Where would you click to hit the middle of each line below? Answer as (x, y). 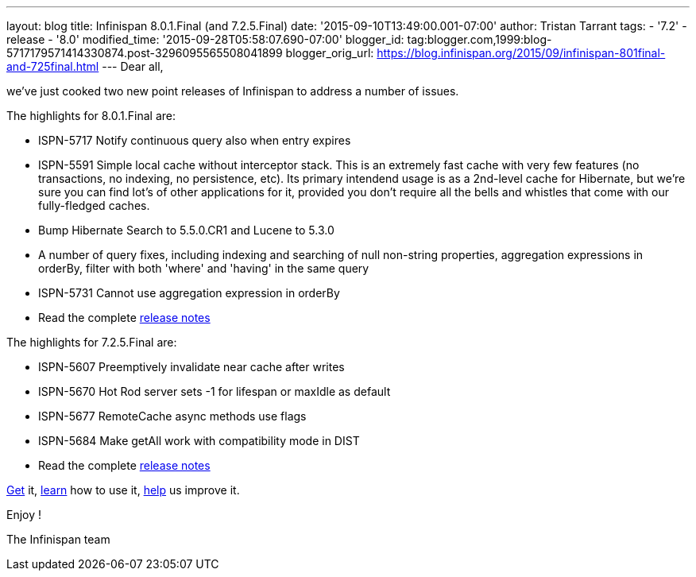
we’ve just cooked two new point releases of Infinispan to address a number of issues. (233, 91)
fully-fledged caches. (94, 205)
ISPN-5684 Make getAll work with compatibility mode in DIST (199, 441)
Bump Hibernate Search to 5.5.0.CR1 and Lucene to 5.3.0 (186, 230)
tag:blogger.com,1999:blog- (479, 39)
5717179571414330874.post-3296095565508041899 (145, 53)
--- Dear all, (133, 66)
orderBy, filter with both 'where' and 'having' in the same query (204, 268)
